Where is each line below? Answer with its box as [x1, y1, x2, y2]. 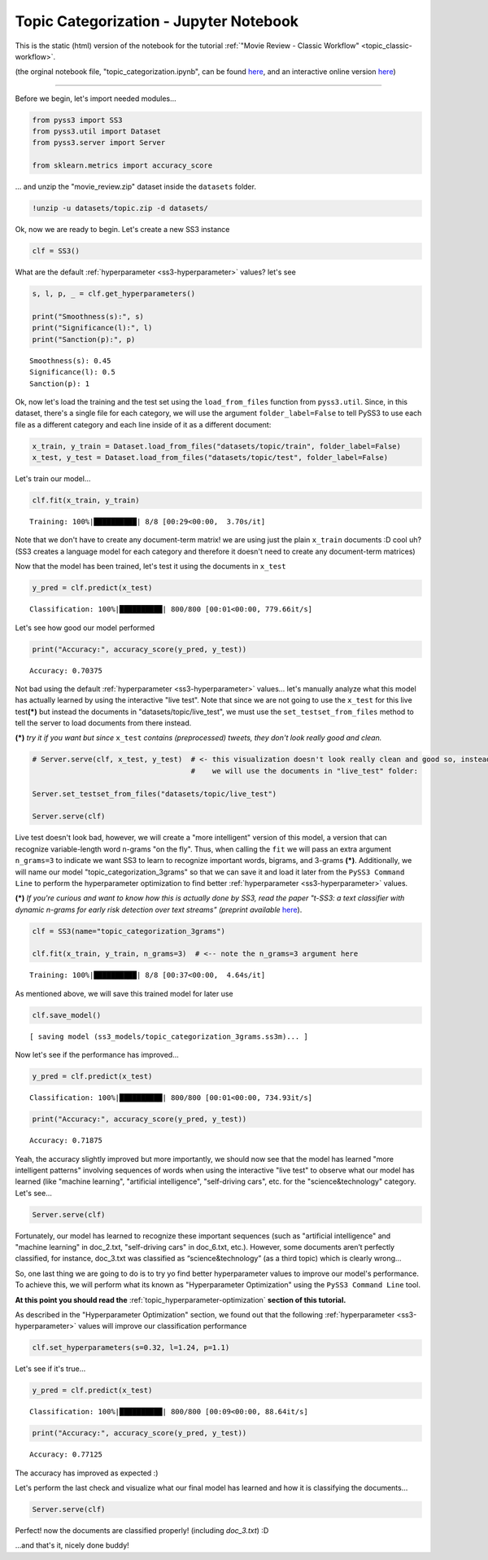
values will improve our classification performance [77, 1321, 247, 1331]
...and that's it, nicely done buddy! [15, 1540, 129, 1550]
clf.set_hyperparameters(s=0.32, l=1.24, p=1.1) [32, 1343, 230, 1352]
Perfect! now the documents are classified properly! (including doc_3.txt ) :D [15, 1526, 269, 1536]
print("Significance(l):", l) [32, 323, 153, 333]
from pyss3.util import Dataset [32, 127, 162, 136]
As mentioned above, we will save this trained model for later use [15, 988, 233, 998]
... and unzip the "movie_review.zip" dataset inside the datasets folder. [15, 182, 256, 191]
